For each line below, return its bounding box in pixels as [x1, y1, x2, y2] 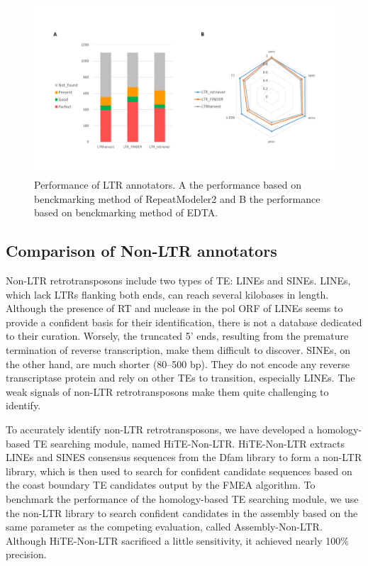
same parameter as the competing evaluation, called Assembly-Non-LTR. [6, 519, 323, 534]
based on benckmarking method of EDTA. [34, 205, 218, 220]
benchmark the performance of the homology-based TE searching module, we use [6, 491, 359, 506]
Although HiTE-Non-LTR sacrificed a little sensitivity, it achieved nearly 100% [6, 533, 349, 548]
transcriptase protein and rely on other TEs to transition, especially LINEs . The [6, 370, 355, 385]
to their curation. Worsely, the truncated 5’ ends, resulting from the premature [6, 328, 349, 343]
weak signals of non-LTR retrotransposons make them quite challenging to [6, 384, 329, 399]
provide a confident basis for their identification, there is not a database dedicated [6, 314, 362, 329]
